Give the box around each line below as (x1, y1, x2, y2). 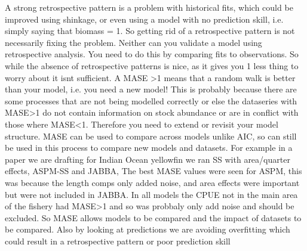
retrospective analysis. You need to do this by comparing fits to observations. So (5, 48, 299, 60)
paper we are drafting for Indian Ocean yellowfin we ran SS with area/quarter (5, 153, 290, 165)
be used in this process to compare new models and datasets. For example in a (5, 141, 293, 154)
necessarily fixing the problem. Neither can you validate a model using (5, 36, 262, 48)
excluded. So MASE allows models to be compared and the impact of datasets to (5, 211, 302, 224)
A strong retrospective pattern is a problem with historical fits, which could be (5, 1, 293, 13)
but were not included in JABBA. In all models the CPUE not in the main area (5, 188, 298, 200)
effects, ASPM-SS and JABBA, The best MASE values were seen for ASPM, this (5, 165, 302, 177)
